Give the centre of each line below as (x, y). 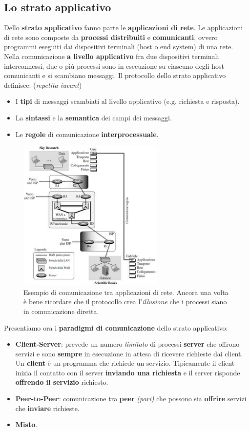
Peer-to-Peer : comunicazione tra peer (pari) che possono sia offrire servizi (131, 399)
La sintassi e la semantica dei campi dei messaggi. (94, 117)
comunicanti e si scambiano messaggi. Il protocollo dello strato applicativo (115, 75)
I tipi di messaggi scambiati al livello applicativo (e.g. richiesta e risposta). (127, 101)
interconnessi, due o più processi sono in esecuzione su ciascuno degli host (114, 66)
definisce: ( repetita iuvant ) (43, 85)
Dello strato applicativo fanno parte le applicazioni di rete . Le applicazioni (124, 28)
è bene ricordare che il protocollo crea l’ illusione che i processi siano (125, 302)
